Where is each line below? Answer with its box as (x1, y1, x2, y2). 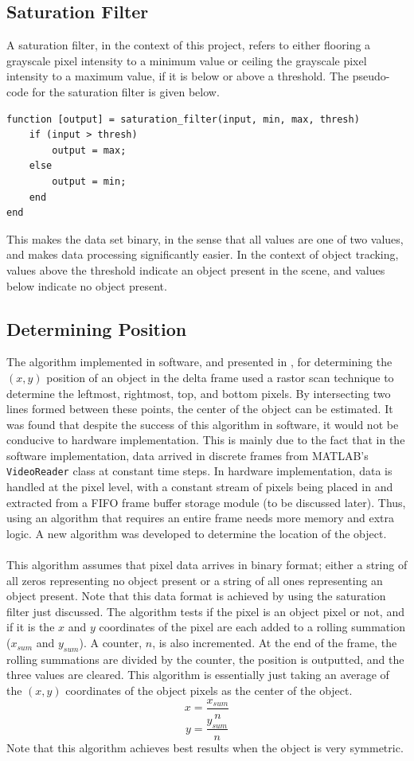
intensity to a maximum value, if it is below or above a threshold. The (6, 68, 350, 84)
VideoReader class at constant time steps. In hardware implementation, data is (6, 462, 393, 479)
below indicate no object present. (6, 277, 167, 294)
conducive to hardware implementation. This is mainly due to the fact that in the (6, 431, 405, 448)
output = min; (52, 175, 127, 187)
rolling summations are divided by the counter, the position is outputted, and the (6, 650, 404, 667)
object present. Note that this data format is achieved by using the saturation (6, 587, 386, 604)
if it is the (6, 619, 55, 635)
